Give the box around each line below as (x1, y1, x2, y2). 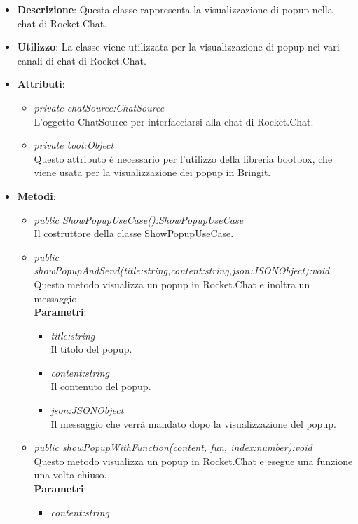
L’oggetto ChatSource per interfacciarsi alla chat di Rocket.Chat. (34, 114, 314, 128)
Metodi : (17, 188, 56, 203)
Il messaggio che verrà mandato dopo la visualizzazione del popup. (50, 416, 336, 431)
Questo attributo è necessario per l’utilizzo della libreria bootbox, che (34, 151, 333, 166)
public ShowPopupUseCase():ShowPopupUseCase (34, 212, 244, 227)
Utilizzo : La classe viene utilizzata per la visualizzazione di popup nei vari (17, 39, 340, 54)
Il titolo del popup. (50, 342, 132, 356)
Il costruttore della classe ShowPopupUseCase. (34, 226, 234, 241)
